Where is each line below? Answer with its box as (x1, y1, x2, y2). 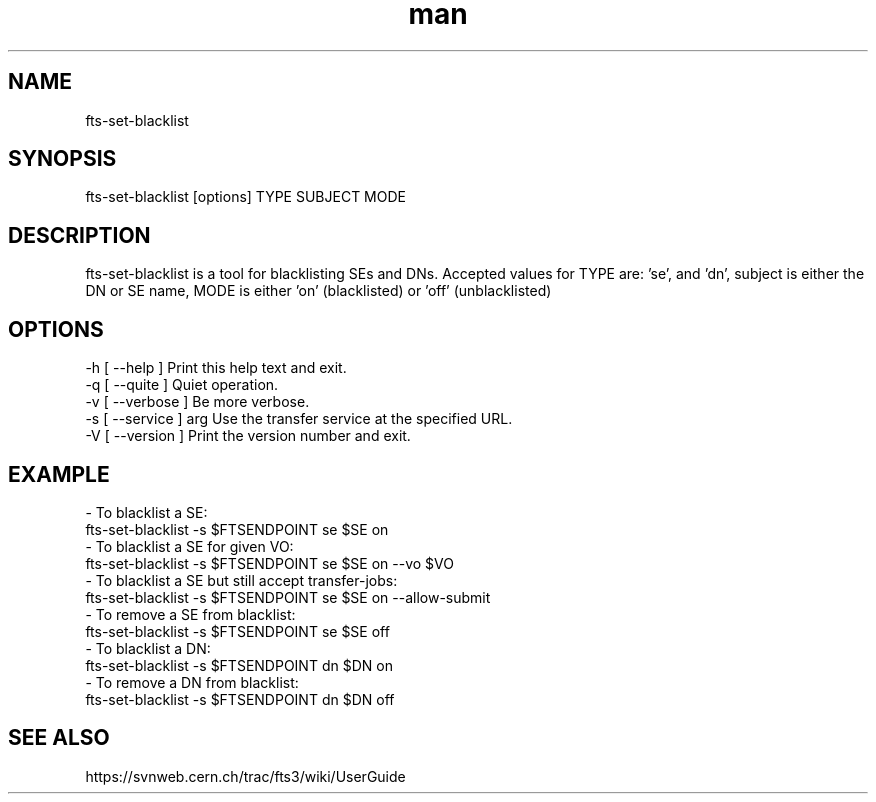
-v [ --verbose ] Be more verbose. (85, 393, 310, 411)
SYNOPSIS (8, 146, 117, 172)
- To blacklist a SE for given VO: (85, 537, 294, 555)
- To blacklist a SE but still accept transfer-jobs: (85, 571, 398, 589)
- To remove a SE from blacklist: (85, 605, 296, 623)
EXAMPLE (8, 461, 110, 487)
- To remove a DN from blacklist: (85, 673, 299, 691)
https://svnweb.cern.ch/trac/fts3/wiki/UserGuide (85, 767, 406, 785)
